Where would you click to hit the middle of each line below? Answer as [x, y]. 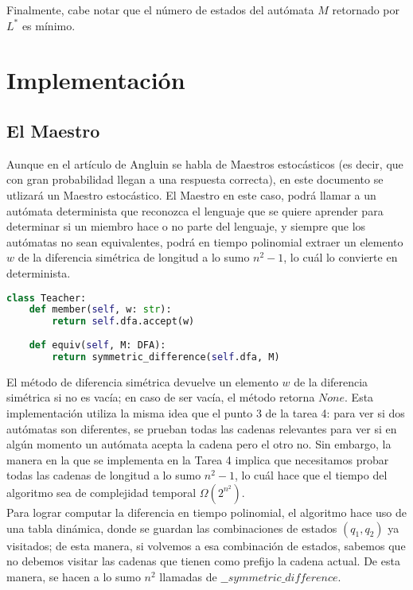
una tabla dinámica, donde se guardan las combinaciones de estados [172, 528]
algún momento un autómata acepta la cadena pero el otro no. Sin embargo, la [199, 444]
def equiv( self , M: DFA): [97, 345]
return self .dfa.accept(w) [123, 322]
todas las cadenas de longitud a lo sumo [104, 475]
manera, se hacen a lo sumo [74, 576]
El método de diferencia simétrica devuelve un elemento [142, 381]
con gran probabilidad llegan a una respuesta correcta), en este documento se [195, 179]
